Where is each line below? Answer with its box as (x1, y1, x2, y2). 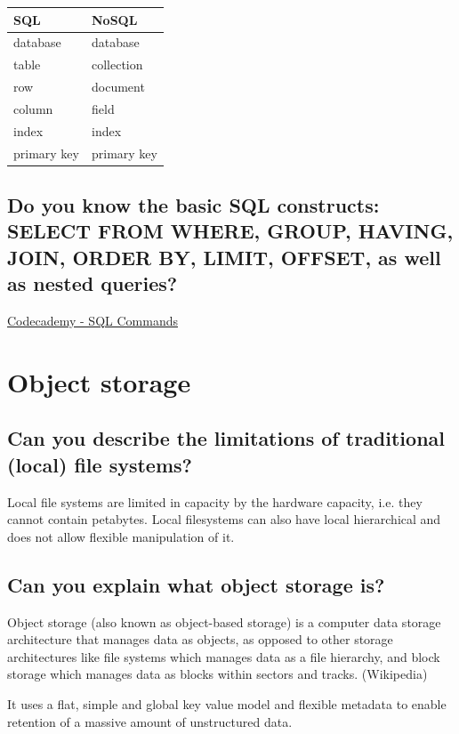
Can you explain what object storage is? (7, 570, 385, 598)
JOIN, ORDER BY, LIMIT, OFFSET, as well (7, 243, 441, 270)
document (91, 77, 145, 96)
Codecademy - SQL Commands (7, 311, 178, 330)
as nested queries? (7, 270, 178, 297)
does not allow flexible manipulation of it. (7, 527, 235, 545)
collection (91, 55, 143, 74)
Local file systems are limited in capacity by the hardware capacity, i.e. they (7, 492, 423, 511)
